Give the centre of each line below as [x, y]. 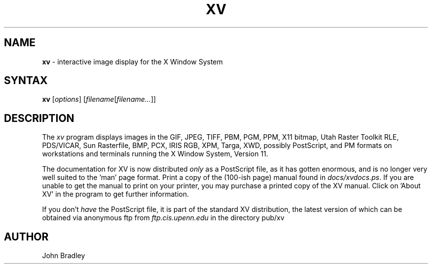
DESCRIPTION [39, 118]
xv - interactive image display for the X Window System [132, 61]
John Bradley [64, 256]
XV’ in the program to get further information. [115, 194]
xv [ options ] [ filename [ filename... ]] [99, 99]
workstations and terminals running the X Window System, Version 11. [155, 154]
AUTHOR [26, 237]
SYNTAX [26, 81]
